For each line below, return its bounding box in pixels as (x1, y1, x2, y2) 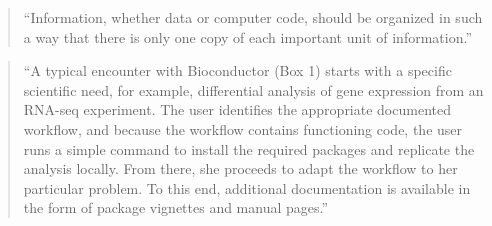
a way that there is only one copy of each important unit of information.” (23, 26, 473, 47)
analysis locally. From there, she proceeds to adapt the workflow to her (23, 158, 458, 179)
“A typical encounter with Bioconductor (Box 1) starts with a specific (23, 60, 452, 81)
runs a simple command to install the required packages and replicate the (23, 138, 475, 159)
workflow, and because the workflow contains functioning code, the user (23, 118, 463, 139)
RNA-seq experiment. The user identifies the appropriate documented (23, 99, 451, 120)
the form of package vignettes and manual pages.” (23, 197, 329, 218)
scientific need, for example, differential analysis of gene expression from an (23, 79, 484, 100)
